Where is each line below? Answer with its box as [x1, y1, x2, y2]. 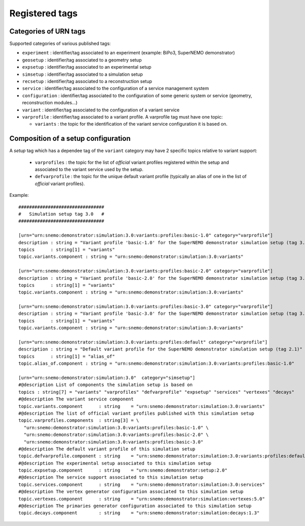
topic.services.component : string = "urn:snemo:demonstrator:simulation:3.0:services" [18, 481, 265, 487]
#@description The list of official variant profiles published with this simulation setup [18, 410, 254, 416]
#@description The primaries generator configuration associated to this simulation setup [18, 503, 252, 509]
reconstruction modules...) [22, 100, 78, 106]
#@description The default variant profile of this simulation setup [18, 446, 196, 452]
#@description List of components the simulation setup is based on [18, 382, 193, 388]
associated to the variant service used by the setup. [35, 166, 144, 172]
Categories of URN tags [9, 27, 86, 36]
